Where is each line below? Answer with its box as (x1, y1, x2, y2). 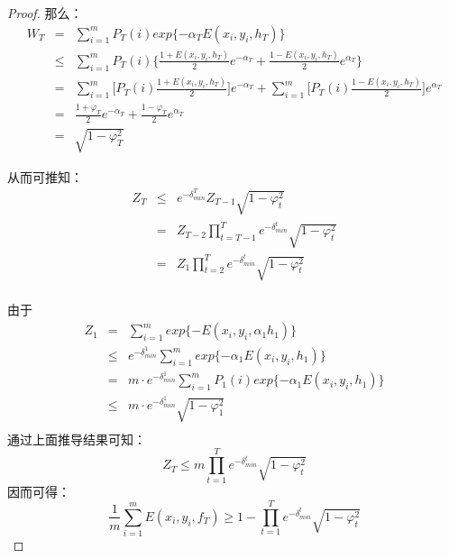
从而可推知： (7, 167, 83, 186)
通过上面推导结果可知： (7, 429, 146, 448)
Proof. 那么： (7, 4, 83, 22)
